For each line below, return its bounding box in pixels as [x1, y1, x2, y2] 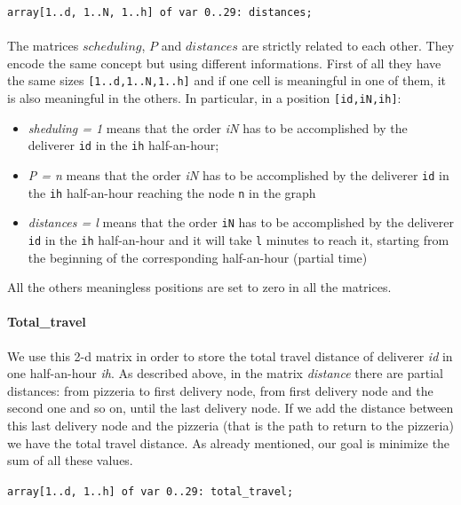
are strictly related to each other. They [242, 36, 455, 55]
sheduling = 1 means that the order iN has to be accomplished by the [28, 118, 408, 137]
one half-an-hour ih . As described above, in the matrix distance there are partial [7, 364, 443, 383]
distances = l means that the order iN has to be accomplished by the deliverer [28, 213, 454, 232]
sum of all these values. [7, 451, 133, 469]
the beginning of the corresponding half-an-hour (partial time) [28, 248, 368, 266]
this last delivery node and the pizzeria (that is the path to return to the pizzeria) [7, 415, 454, 434]
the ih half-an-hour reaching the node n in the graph [28, 183, 316, 201]
